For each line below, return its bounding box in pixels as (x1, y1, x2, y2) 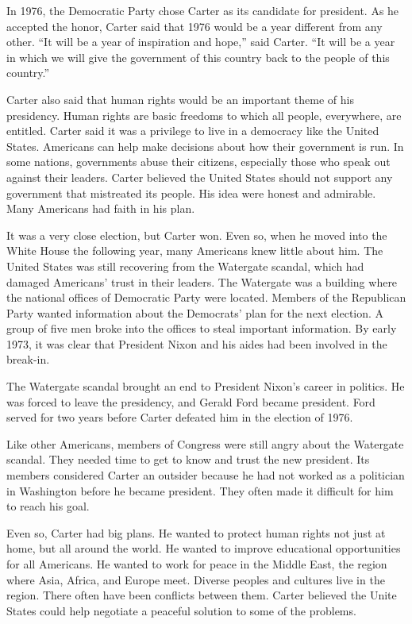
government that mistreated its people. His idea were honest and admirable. (6, 184, 376, 201)
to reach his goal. (6, 498, 90, 514)
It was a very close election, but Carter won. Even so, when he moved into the (6, 226, 387, 243)
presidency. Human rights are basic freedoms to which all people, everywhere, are (6, 106, 402, 123)
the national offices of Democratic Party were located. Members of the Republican (6, 289, 406, 306)
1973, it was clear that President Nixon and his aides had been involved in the (6, 335, 387, 352)
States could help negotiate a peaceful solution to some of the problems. (6, 602, 356, 618)
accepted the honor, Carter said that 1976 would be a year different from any (6, 17, 383, 34)
